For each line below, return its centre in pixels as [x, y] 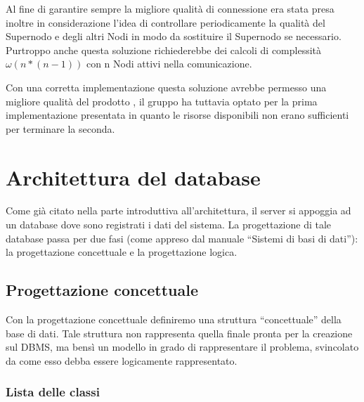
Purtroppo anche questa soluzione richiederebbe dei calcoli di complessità [164, 50]
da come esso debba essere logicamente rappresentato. [122, 360]
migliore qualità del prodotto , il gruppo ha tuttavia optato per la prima [162, 101]
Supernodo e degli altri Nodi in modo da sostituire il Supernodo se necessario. [174, 36]
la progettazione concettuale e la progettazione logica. [122, 252]
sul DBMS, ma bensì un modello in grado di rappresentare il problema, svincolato [182, 347]
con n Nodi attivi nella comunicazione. [169, 64]
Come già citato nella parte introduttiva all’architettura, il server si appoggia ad [178, 210]
